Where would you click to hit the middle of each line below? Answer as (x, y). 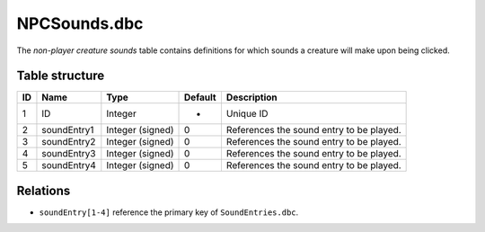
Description (251, 97)
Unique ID (247, 114)
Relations (44, 190)
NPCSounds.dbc (80, 23)
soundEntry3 (69, 154)
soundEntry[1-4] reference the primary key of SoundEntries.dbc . (169, 212)
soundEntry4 (69, 165)
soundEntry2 (69, 142)
